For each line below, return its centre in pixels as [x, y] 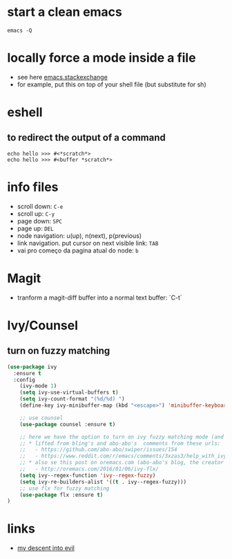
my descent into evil [46, 548]
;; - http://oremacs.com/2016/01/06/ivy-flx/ [89, 469]
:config [25, 380]
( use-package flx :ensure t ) [61, 495]
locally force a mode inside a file [101, 58]
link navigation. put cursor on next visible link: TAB [88, 243]
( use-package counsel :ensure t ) [68, 424]
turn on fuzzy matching [59, 351]
